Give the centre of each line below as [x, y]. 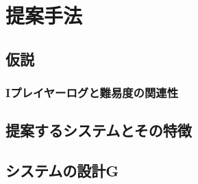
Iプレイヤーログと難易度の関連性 [92, 93]
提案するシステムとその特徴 [99, 130]
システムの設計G [62, 171]
